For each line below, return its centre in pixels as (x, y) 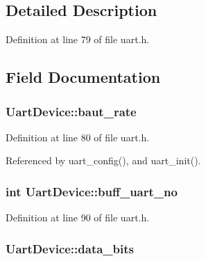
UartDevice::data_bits (70, 248)
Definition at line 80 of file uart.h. (78, 137)
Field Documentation (83, 77)
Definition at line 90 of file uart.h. (78, 217)
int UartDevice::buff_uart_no (92, 191)
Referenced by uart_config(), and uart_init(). (103, 160)
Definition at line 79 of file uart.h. (78, 39)
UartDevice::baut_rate (71, 111)
